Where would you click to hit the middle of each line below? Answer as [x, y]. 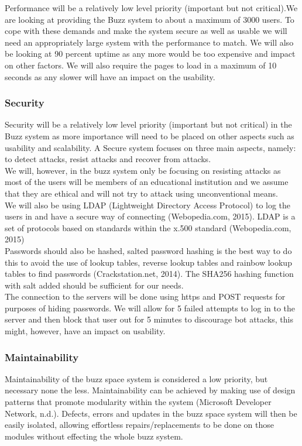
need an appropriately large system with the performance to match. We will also [149, 42]
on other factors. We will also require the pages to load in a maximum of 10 [141, 65]
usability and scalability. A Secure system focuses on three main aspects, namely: [150, 147]
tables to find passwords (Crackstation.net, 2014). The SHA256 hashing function [149, 274]
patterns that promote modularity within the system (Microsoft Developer [138, 402]
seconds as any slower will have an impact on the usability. [110, 76]
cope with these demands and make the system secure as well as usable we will [146, 31]
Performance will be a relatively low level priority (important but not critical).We [151, 8]
